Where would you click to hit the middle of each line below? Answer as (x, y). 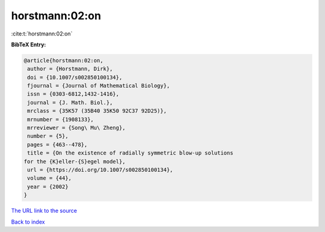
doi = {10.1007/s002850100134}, (75, 77)
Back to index (28, 222)
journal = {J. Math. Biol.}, (70, 102)
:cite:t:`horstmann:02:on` (42, 34)
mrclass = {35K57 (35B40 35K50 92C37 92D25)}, (97, 111)
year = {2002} (48, 187)
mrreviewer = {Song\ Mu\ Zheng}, (76, 128)
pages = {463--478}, (57, 145)
